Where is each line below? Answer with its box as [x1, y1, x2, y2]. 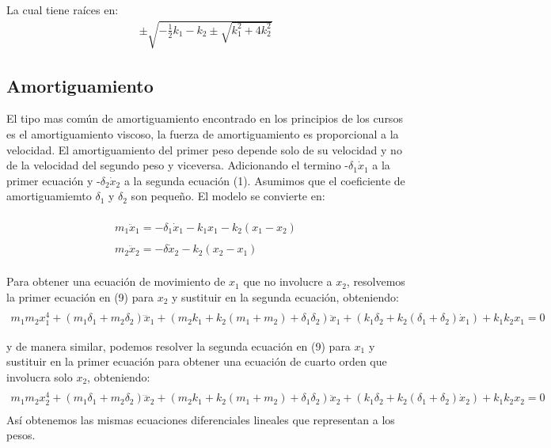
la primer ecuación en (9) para [6, 288, 154, 305]
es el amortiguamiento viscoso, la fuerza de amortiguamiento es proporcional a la [6, 125, 399, 142]
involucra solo [6, 368, 73, 385]
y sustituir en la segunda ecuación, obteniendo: [172, 288, 399, 305]
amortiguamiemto [6, 188, 92, 204]
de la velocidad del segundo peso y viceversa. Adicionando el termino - [6, 157, 348, 173]
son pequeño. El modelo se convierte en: [131, 188, 325, 204]
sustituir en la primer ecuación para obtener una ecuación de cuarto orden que [6, 353, 387, 370]
